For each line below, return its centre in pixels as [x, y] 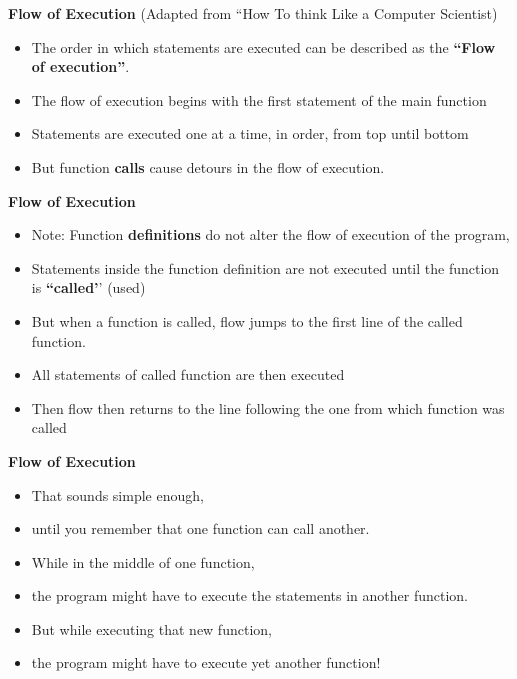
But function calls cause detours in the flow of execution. [208, 166]
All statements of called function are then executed [188, 374]
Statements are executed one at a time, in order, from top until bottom [250, 133]
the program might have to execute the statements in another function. [249, 595]
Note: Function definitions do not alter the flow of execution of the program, [270, 234]
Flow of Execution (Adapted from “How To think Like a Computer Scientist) [253, 13]
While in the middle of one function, [143, 561]
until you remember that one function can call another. [200, 528]
